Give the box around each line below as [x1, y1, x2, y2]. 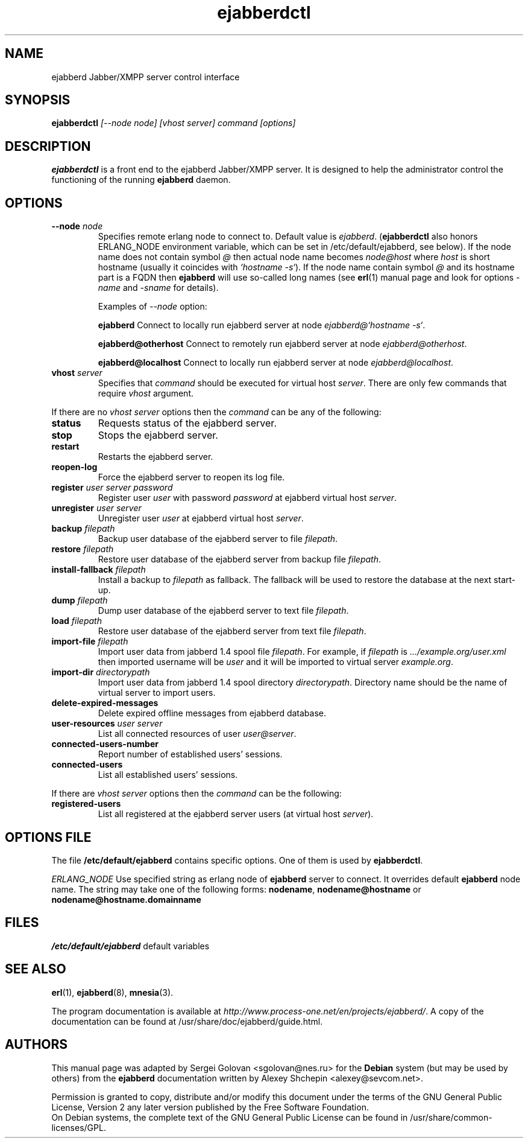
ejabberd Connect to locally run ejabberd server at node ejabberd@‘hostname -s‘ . [98, 320, 426, 331]
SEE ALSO [5, 961, 66, 977]
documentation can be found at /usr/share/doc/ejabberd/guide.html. [51, 1016, 323, 1027]
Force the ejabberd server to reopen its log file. [98, 472, 285, 483]
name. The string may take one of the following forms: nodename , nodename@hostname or [51, 884, 421, 894]
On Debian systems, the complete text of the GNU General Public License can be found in [51, 1112, 408, 1122]
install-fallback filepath [51, 564, 146, 575]
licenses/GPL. [51, 1122, 106, 1133]
